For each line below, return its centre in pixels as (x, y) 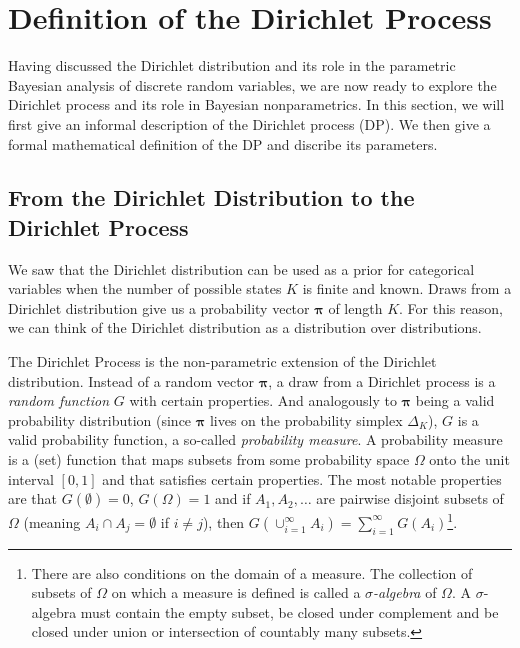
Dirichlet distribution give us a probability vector (159, 307)
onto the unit (469, 459)
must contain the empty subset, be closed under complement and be (289, 611)
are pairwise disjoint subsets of (410, 498)
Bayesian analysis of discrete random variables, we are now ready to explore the (252, 84)
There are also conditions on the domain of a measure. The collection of (252, 572)
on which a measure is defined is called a (236, 592)
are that (33, 498)
